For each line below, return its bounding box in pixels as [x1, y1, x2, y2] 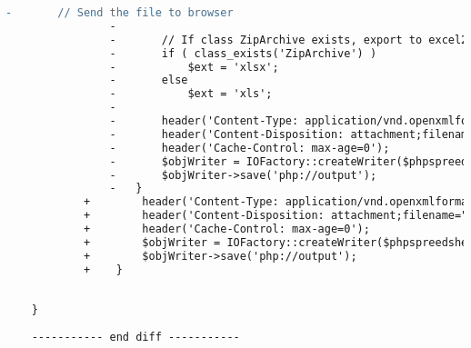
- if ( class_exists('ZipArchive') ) [109, 46, 377, 60]
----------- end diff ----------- [31, 331, 240, 343]
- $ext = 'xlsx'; [109, 60, 279, 74]
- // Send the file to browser [5, 6, 234, 19]
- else [109, 74, 188, 87]
